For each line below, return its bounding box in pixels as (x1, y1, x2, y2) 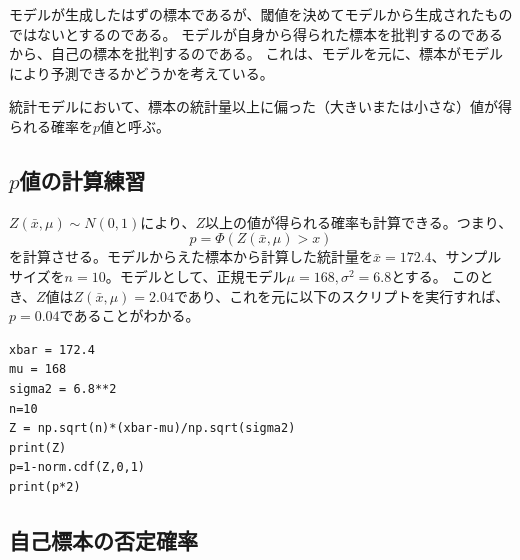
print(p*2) (9, 479, 81, 494)
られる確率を (9, 115, 93, 136)
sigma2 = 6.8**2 (9, 381, 117, 396)
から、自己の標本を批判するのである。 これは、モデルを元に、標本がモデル (9, 43, 504, 64)
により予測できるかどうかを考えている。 (9, 62, 274, 83)
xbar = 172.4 (9, 342, 95, 357)
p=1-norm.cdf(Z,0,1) (9, 460, 146, 475)
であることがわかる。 (59, 305, 200, 326)
